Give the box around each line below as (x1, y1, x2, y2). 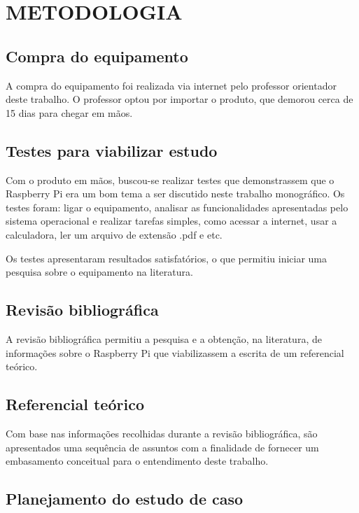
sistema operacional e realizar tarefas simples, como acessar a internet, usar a (6, 213, 337, 228)
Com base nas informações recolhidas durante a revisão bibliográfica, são (6, 426, 318, 440)
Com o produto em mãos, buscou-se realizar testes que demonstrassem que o (6, 172, 335, 187)
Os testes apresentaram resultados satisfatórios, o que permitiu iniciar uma (6, 251, 328, 265)
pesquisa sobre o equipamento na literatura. (6, 265, 193, 279)
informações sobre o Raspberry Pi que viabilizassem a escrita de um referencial (6, 345, 344, 360)
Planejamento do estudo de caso (6, 488, 244, 510)
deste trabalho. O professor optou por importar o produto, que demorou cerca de (6, 92, 353, 106)
